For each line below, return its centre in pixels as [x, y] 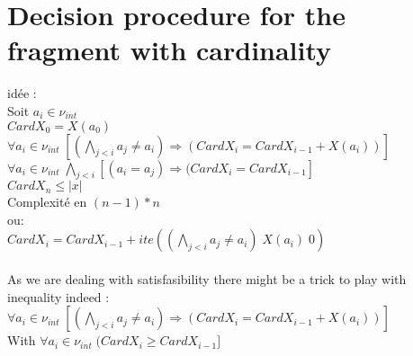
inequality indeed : [58, 296]
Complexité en [47, 202]
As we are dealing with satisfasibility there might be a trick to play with [207, 279]
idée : [22, 93]
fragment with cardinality [170, 50]
